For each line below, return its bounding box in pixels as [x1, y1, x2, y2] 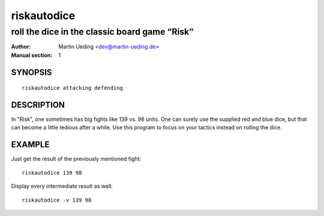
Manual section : [11, 51, 53, 59]
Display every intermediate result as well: [11, 182, 113, 190]
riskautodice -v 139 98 [22, 196, 92, 203]
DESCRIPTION [11, 100, 65, 110]
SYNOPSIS [11, 67, 52, 77]
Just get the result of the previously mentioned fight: [11, 156, 141, 163]
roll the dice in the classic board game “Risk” [11, 26, 194, 37]
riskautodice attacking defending [22, 84, 123, 92]
